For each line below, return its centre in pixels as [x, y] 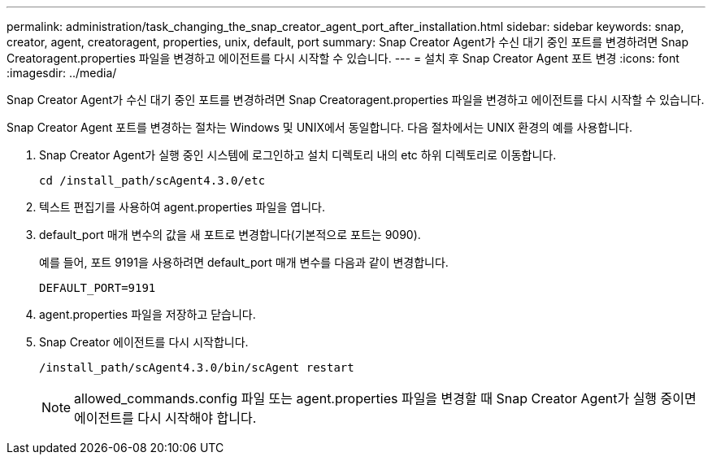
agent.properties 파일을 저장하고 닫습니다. [148, 314]
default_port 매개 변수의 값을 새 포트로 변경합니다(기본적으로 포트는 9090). [230, 235]
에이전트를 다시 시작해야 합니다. [165, 418]
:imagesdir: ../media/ [62, 73]
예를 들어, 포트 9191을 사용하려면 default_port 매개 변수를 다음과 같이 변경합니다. [244, 262]
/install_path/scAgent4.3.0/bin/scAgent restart [197, 367]
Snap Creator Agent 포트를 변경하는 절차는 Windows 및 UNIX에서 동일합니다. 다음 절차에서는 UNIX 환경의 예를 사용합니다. [319, 127]
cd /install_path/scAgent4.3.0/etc [152, 180]
